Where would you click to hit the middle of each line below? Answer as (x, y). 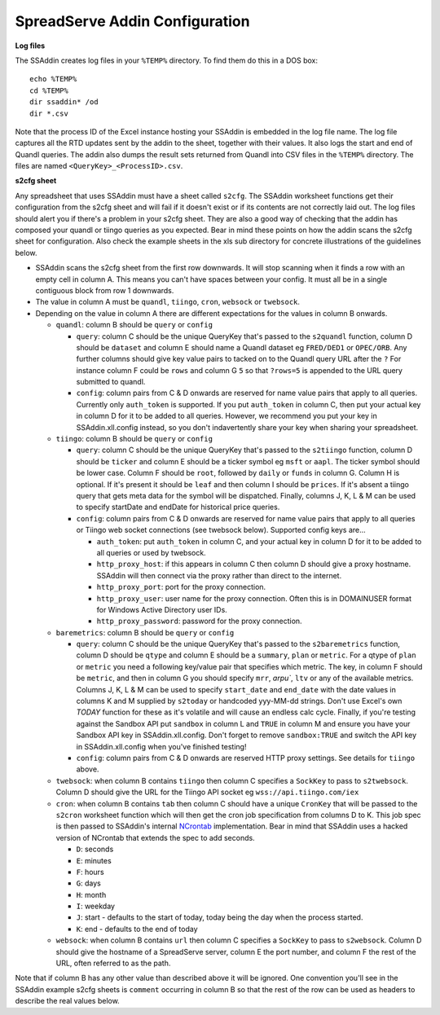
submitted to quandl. (111, 382)
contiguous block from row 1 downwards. (105, 290)
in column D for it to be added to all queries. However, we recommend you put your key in (227, 416)
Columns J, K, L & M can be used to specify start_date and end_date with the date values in (236, 689)
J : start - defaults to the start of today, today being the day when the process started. (220, 917)
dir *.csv (49, 113)
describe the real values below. (67, 1001)
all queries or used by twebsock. (152, 552)
